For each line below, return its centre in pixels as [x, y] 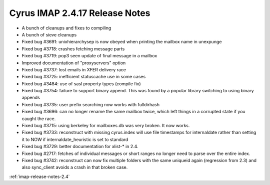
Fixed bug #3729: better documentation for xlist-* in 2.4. [80, 147]
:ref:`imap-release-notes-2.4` [39, 177]
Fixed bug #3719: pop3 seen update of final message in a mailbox [89, 56]
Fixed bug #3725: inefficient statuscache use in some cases [84, 77]
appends [31, 98]
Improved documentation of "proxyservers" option [74, 63]
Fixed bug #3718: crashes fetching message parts [73, 49]
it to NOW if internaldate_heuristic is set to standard [75, 139]
